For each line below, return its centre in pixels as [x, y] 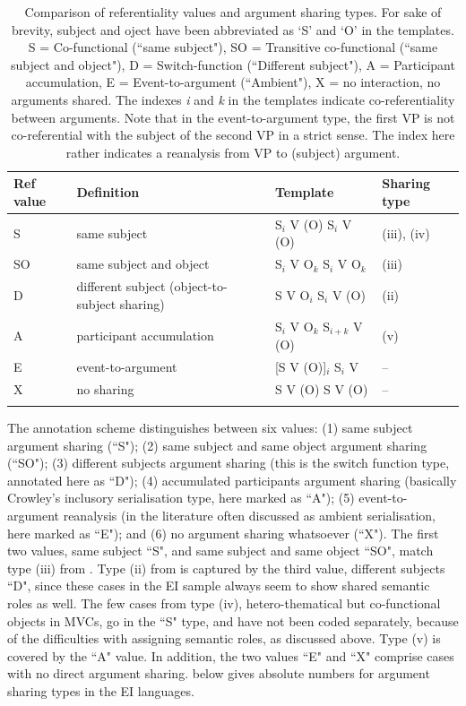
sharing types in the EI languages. [101, 690]
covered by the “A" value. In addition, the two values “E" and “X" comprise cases [231, 655]
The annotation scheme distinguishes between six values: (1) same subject [210, 427]
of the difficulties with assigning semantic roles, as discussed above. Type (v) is [224, 638]
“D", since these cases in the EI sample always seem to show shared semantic [219, 585]
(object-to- [198, 286]
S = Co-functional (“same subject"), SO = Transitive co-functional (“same [233, 47]
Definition [108, 192]
